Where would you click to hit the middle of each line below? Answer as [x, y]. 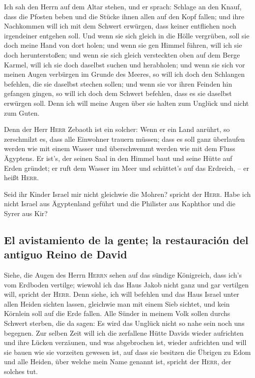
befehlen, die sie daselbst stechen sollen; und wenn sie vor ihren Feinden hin [118, 83]
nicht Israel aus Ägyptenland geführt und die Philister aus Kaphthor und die [120, 204]
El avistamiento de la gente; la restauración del [126, 239]
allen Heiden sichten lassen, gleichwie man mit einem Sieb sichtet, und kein [117, 303]
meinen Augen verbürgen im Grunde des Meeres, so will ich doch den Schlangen [125, 74]
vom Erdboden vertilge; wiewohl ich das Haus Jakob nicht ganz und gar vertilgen [127, 284]
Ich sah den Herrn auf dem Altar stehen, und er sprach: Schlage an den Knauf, [123, 6]
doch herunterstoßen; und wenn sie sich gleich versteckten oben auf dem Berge [122, 54]
